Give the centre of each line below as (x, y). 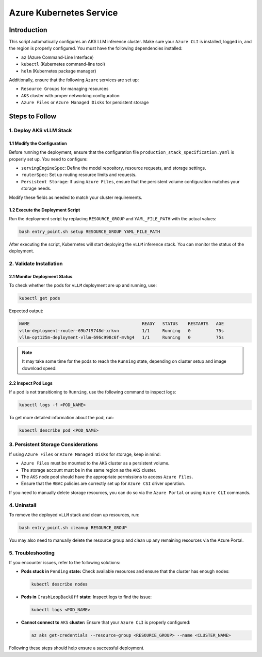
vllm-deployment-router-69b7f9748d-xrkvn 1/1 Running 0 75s (122, 330)
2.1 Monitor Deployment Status (41, 276)
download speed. (39, 368)
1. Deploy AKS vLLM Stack (41, 130)
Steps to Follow (33, 116)
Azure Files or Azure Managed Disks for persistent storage (85, 103)
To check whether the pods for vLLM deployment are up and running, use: (83, 285)
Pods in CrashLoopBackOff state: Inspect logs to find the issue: (86, 597)
